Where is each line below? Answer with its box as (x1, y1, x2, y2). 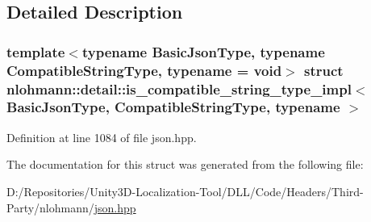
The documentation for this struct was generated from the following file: (6, 156, 364, 173)
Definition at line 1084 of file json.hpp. (6, 128, 197, 145)
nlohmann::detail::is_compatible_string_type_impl (6, 78, 352, 98)
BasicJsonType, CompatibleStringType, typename (6, 97, 340, 117)
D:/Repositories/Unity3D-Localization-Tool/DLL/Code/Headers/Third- (6, 182, 364, 199)
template (6, 41, 65, 61)
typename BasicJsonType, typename (81, 41, 325, 61)
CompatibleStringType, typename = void (6, 60, 282, 80)
